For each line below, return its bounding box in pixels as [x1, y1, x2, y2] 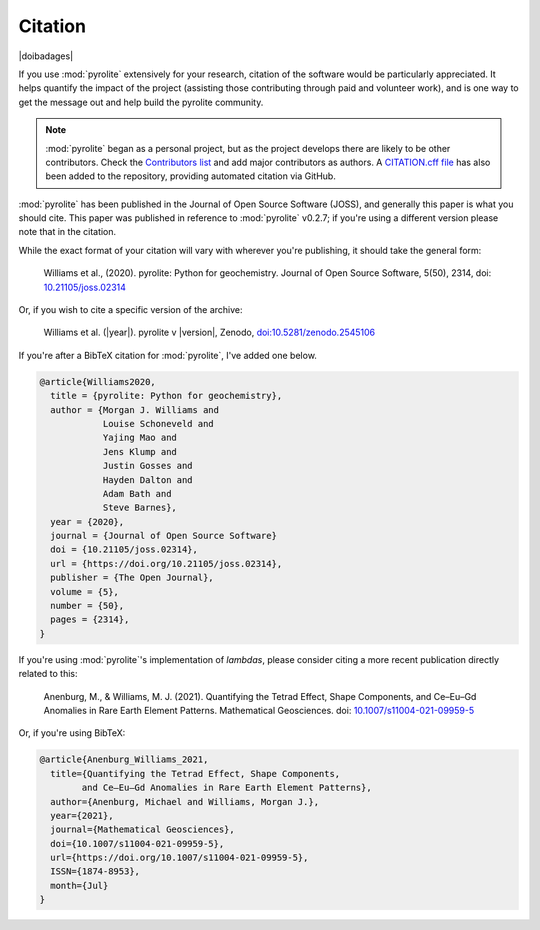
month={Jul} [50, 880, 109, 891]
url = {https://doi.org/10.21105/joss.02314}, [50, 558, 283, 569]
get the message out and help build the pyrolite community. [18, 96, 264, 108]
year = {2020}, [50, 516, 125, 527]
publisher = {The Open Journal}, [50, 572, 214, 584]
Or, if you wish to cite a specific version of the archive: [18, 304, 244, 316]
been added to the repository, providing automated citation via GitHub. [45, 170, 337, 182]
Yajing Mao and [102, 432, 177, 444]
